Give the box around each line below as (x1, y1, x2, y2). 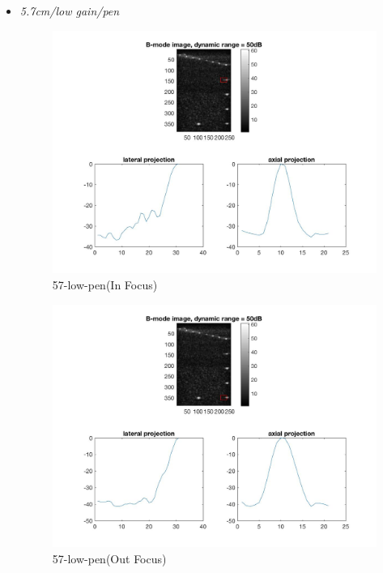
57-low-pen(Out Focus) (52, 549, 167, 567)
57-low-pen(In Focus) (52, 276, 158, 293)
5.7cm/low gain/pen (19, 2, 120, 19)
